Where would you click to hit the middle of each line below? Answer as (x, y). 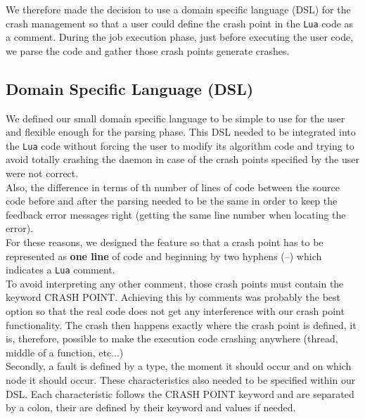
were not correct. (42, 173)
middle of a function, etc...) (65, 352)
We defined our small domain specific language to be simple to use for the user (175, 118)
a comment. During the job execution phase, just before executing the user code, (180, 37)
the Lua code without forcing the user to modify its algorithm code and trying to (180, 145)
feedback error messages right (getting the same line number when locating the (176, 214)
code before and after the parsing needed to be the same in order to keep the (172, 201)
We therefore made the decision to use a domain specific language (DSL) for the (178, 9)
